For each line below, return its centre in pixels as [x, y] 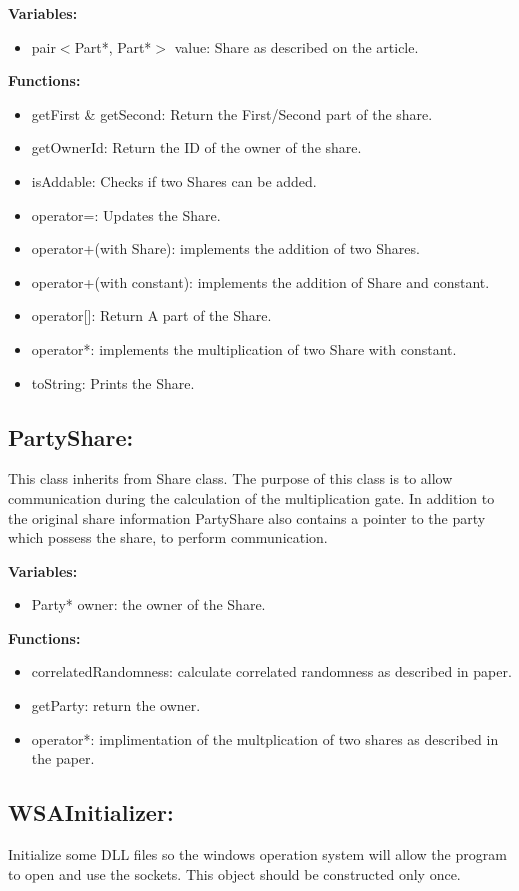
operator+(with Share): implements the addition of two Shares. [225, 248]
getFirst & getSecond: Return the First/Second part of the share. [232, 113]
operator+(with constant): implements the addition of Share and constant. [260, 281]
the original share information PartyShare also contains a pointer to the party [247, 517]
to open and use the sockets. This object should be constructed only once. [234, 873]
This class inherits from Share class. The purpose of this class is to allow [230, 478]
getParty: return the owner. [116, 705]
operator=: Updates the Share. [126, 214]
